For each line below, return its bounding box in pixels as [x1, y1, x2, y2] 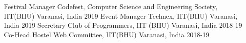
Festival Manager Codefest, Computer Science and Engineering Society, [4, 1, 218, 11]
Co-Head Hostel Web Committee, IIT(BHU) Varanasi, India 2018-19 [4, 29, 209, 39]
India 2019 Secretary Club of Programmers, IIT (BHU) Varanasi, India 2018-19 [4, 20, 242, 30]
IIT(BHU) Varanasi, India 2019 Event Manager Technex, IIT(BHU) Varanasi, [4, 11, 238, 21]
